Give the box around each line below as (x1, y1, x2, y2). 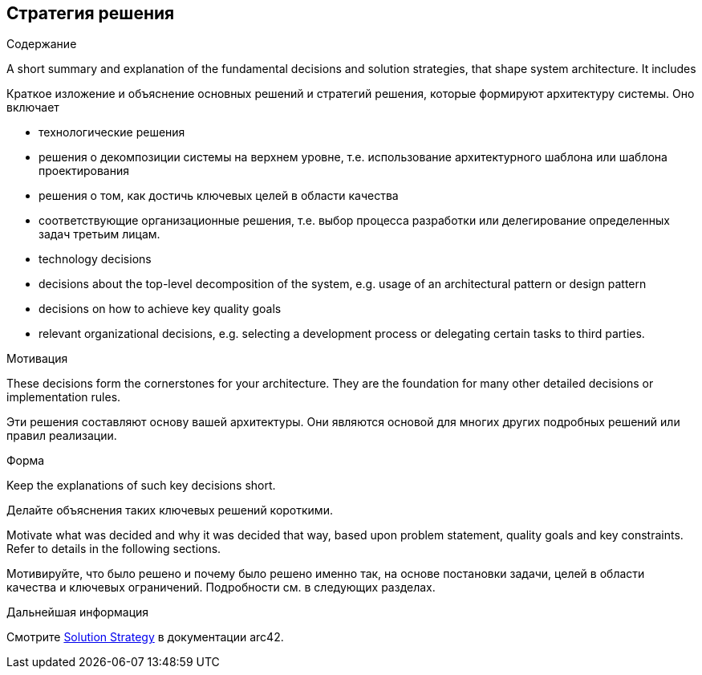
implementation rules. (6, 390, 121, 405)
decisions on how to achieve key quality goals (39, 302, 282, 316)
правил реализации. (6, 429, 117, 443)
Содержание (6, 37, 77, 51)
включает (6, 100, 59, 115)
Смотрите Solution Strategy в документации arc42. (6, 630, 284, 645)
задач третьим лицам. (39, 227, 160, 242)
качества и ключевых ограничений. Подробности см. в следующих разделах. (6, 580, 436, 595)
